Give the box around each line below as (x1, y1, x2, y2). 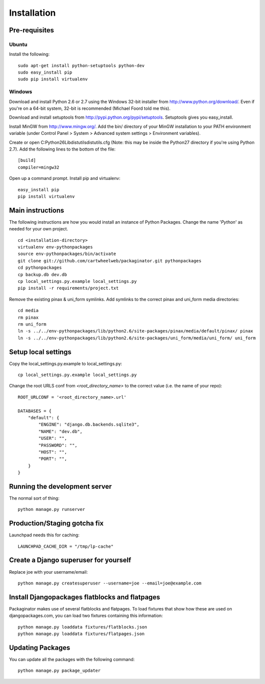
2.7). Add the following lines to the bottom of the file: (9, 146, 116, 152)
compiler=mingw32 (18, 164, 59, 170)
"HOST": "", (38, 449, 67, 455)
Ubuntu (9, 41, 27, 48)
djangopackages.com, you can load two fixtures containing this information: (9, 613, 163, 619)
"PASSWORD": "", (38, 442, 78, 448)
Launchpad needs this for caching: (9, 532, 79, 538)
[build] (18, 157, 36, 163)
